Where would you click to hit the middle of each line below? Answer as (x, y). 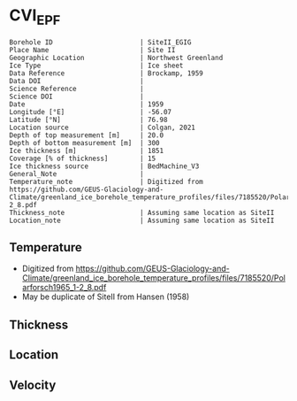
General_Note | (76, 174)
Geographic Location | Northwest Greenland (116, 58)
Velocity (33, 385)
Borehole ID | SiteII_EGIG (100, 42)
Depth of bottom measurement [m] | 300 (85, 143)
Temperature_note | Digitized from (106, 181)
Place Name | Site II (92, 50)
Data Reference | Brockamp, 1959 (106, 73)
